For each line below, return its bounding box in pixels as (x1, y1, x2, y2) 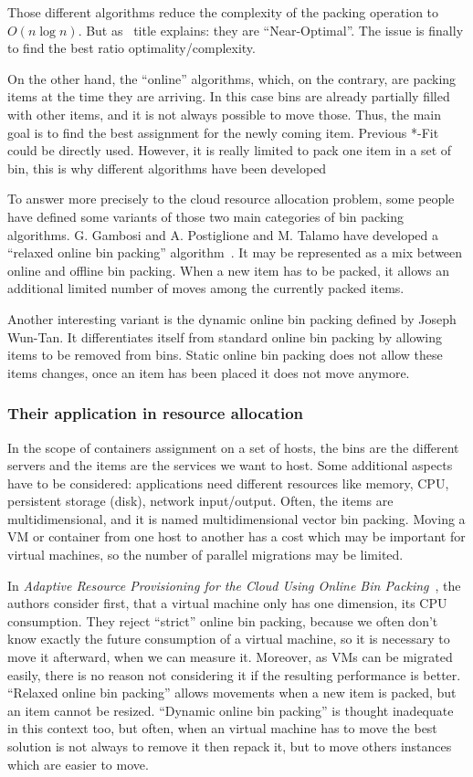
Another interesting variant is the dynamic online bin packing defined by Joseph (7, 309, 457, 328)
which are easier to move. (7, 754, 149, 773)
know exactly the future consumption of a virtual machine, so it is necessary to (7, 629, 450, 648)
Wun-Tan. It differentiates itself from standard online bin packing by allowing (7, 327, 443, 346)
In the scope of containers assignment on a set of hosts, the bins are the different (7, 437, 459, 457)
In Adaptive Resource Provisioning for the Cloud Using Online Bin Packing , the (7, 575, 461, 594)
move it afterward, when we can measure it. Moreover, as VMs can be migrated (7, 647, 453, 667)
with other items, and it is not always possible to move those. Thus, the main (7, 104, 441, 123)
